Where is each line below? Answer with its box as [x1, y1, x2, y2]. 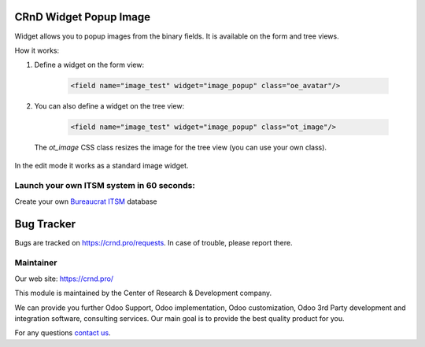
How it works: [14, 46, 60, 55]
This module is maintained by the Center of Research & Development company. [14, 288, 272, 298]
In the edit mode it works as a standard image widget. [14, 161, 189, 170]
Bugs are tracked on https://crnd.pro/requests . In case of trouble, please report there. [14, 238, 293, 247]
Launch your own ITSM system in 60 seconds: [14, 180, 196, 191]
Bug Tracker [14, 217, 76, 231]
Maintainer [14, 257, 57, 268]
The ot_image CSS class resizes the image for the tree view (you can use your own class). [34, 142, 327, 153]
